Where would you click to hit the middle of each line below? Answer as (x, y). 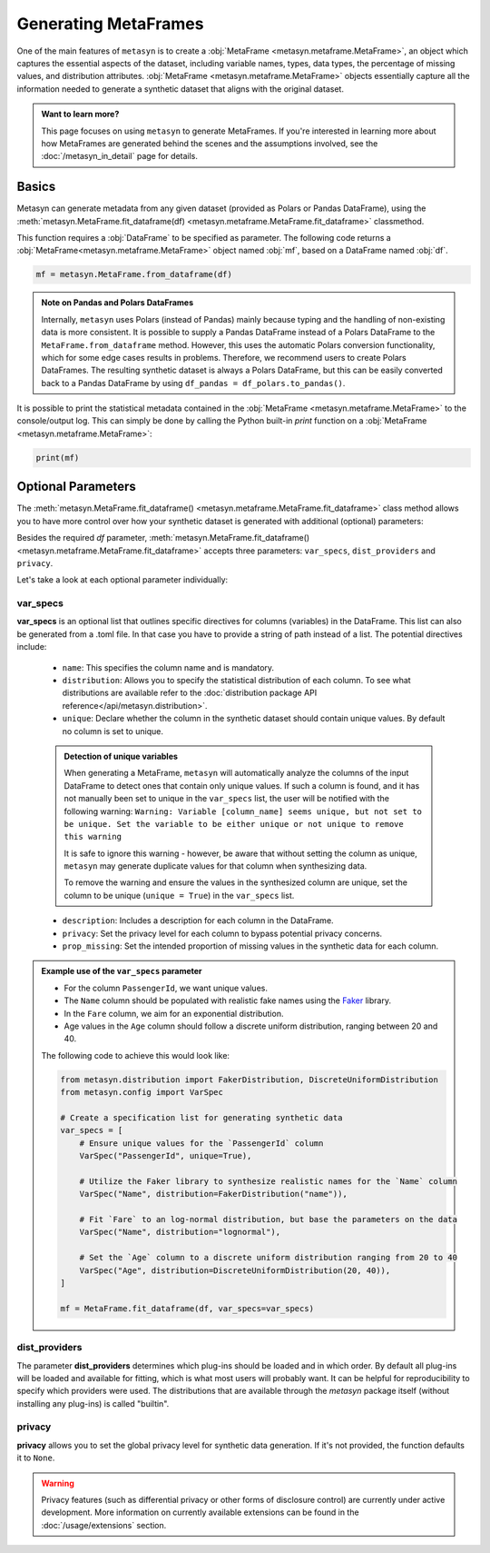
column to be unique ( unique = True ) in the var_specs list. (179, 895)
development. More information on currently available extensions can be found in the (200, 1512)
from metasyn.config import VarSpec (142, 1092)
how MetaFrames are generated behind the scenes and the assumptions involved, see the (210, 143)
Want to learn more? (80, 114)
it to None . (36, 1458)
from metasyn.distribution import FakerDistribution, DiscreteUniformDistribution (250, 1080)
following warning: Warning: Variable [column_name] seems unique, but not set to (243, 811)
